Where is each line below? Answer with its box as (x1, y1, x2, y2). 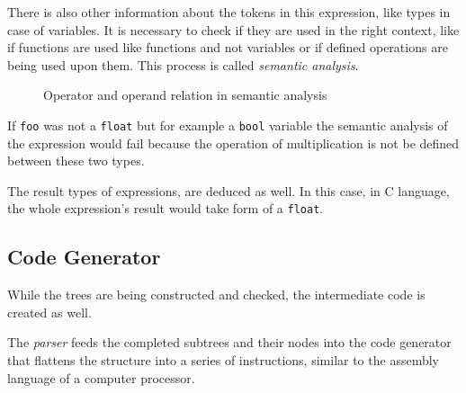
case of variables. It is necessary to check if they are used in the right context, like (7, 20, 460, 39)
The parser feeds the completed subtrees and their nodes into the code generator (7, 333, 452, 352)
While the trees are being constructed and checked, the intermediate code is (7, 285, 426, 304)
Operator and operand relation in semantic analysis (43, 85, 327, 104)
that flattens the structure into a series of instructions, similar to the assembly (7, 351, 439, 370)
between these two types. (7, 151, 145, 170)
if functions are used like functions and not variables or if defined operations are (7, 38, 448, 57)
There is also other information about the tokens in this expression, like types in (7, 3, 451, 21)
